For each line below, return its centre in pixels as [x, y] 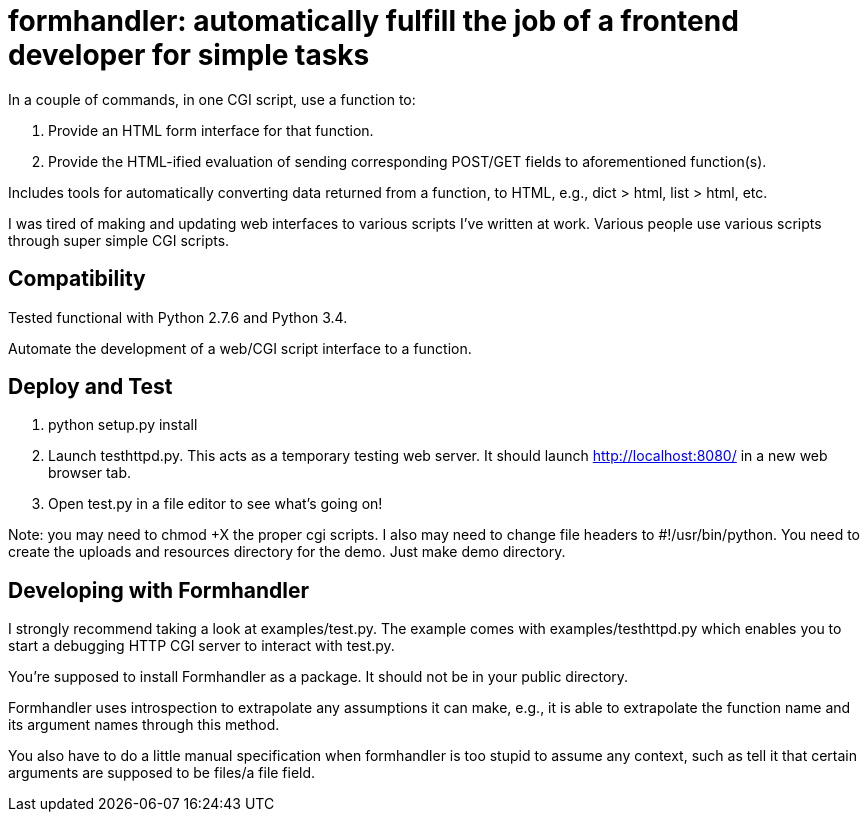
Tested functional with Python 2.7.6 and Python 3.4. [178, 317]
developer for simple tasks [189, 55]
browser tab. [90, 473]
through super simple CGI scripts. [119, 240]
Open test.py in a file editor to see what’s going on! [215, 504]
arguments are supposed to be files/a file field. [162, 773]
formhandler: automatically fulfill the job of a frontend [373, 21]
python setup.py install [123, 425]
